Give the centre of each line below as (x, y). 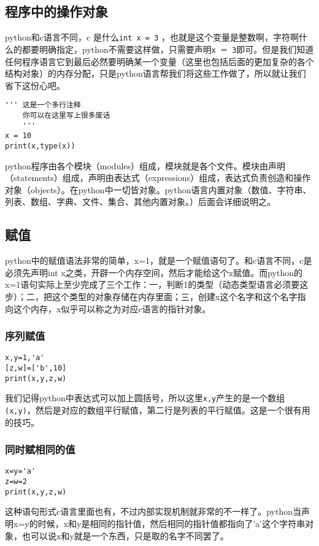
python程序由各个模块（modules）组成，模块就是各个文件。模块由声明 (145, 165)
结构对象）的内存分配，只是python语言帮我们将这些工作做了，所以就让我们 (156, 73)
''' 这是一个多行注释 (43, 105)
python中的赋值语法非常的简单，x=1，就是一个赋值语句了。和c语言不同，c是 (159, 260)
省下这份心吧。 (35, 85)
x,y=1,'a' (25, 358)
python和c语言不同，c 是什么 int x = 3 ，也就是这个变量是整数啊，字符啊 (152, 37)
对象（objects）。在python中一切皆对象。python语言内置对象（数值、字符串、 (158, 189)
